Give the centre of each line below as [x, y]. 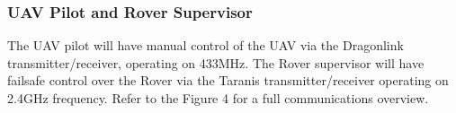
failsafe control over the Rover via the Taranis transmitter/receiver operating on [228, 80]
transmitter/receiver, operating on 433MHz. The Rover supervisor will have [216, 62]
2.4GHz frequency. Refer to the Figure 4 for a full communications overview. [218, 98]
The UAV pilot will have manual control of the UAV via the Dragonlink [206, 45]
